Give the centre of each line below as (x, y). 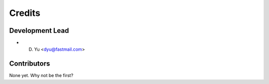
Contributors (30, 64)
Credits (25, 13)
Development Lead (39, 31)
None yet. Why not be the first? (41, 76)
